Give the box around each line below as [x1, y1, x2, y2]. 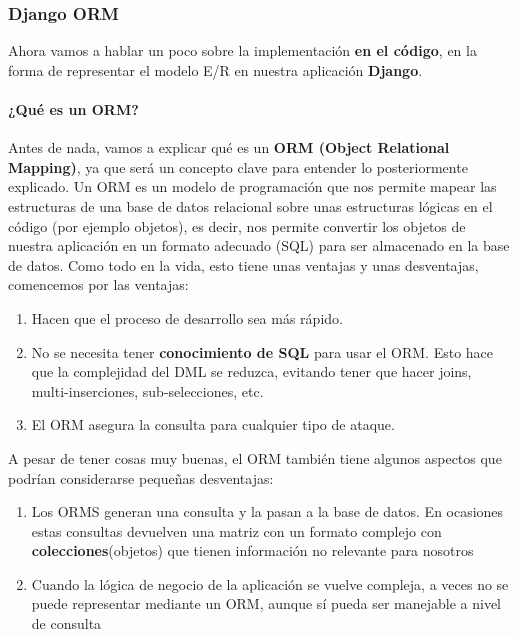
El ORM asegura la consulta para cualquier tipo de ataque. [31, 414, 395, 435]
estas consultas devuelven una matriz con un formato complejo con [31, 520, 442, 541]
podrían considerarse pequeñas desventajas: [8, 467, 274, 488]
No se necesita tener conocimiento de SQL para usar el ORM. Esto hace [31, 341, 494, 362]
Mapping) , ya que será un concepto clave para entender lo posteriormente [8, 156, 468, 177]
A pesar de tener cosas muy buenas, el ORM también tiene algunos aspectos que [8, 447, 502, 468]
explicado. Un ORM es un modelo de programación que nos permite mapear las [8, 176, 497, 197]
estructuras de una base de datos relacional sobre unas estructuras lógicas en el [8, 195, 493, 216]
